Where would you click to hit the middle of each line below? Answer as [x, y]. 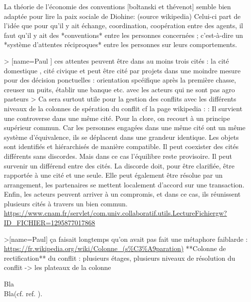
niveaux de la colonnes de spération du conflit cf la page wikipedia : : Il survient [123, 108]
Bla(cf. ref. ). [23, 293]
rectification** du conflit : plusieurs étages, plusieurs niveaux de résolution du [120, 258]
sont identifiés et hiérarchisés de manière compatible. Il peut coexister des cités [121, 146]
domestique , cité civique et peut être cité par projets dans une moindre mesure [122, 70]
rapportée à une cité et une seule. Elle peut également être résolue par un [113, 175]
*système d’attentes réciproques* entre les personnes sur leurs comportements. [121, 44]
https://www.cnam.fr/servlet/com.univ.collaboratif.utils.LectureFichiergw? [116, 213]
